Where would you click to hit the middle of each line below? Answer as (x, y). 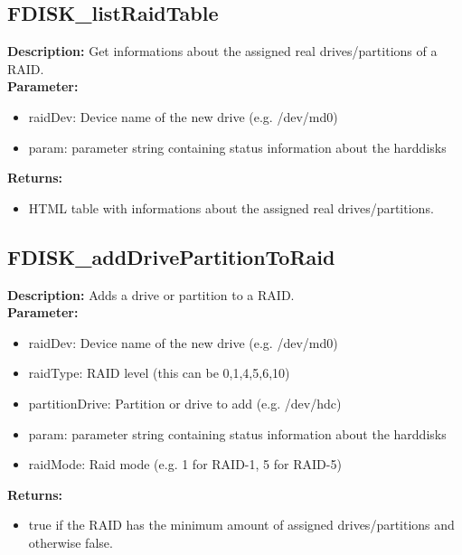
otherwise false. (71, 542)
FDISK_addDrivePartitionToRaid (171, 256)
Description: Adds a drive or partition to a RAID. (151, 294)
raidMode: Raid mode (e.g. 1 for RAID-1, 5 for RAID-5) (185, 464)
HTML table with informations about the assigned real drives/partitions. (231, 207)
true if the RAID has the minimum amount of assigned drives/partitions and (241, 525)
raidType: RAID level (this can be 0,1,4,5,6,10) (159, 373)
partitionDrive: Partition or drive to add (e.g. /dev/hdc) (185, 403)
